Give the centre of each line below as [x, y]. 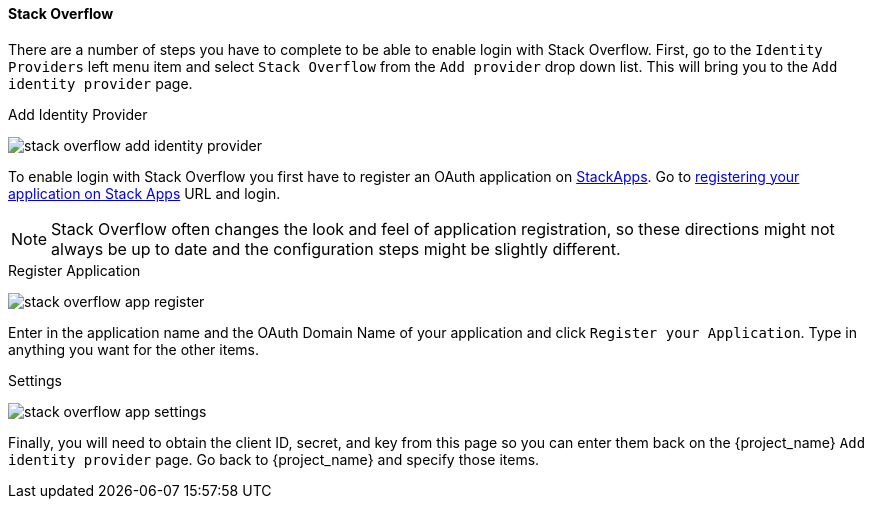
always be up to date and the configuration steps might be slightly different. [336, 248]
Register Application [74, 270]
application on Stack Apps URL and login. [144, 193]
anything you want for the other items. [133, 349]
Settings [35, 380]
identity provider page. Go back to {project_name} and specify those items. [274, 459]
